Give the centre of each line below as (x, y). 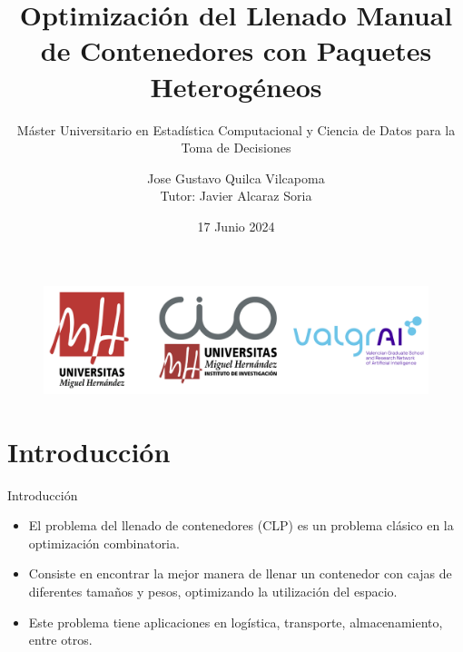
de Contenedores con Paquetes (236, 50)
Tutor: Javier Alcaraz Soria (236, 196)
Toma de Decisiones (236, 148)
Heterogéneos (236, 86)
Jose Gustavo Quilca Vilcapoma (236, 178)
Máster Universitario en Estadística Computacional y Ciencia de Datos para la (236, 129)
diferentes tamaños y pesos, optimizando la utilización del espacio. (213, 591)
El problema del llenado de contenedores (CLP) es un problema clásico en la (241, 525)
